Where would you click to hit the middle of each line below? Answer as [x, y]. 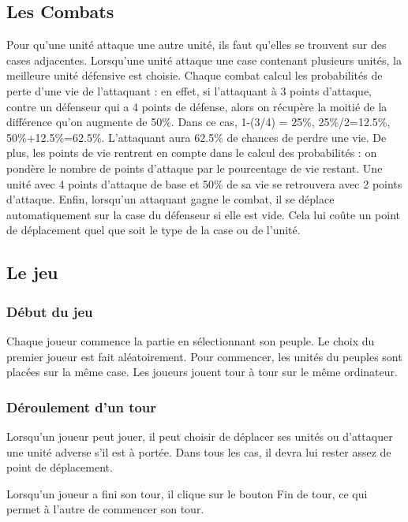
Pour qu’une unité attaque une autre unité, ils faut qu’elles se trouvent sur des [197, 45]
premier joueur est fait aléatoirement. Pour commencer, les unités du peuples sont [204, 356]
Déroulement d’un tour [82, 406]
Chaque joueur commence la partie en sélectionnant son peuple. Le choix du [191, 340]
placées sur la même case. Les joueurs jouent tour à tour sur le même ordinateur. [202, 372]
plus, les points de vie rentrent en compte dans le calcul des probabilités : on [192, 153]
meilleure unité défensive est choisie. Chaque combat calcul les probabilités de [195, 75]
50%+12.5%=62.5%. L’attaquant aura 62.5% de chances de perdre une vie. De [197, 137]
